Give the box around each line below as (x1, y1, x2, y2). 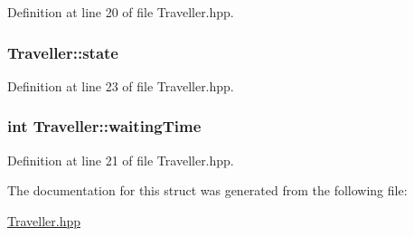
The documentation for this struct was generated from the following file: (7, 181, 408, 200)
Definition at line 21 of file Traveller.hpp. (7, 150, 234, 169)
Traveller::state (7, 41, 118, 63)
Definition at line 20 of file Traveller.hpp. (7, 3, 234, 21)
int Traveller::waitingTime (7, 115, 202, 137)
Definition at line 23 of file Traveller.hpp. (7, 76, 234, 95)
